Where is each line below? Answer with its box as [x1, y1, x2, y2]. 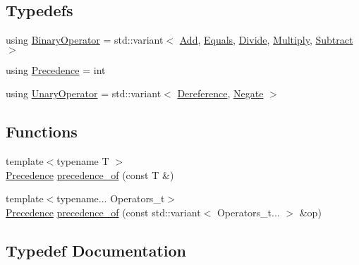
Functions [6, 121, 78, 142]
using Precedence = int [6, 62, 106, 77]
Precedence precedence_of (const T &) [6, 167, 174, 182]
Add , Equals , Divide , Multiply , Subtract [179, 32, 353, 47]
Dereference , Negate [177, 86, 264, 101]
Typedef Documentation [6, 239, 186, 261]
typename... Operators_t [56, 191, 165, 206]
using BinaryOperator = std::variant [6, 32, 164, 47]
